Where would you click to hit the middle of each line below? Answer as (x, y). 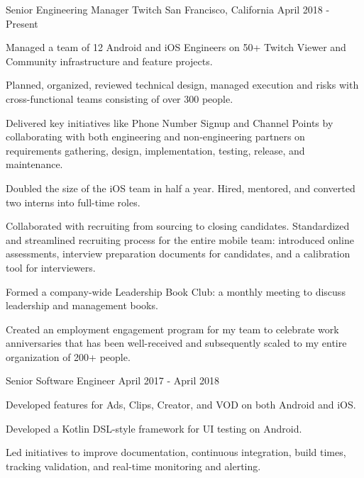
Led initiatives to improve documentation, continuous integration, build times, (176, 452)
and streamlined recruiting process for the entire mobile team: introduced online (180, 239)
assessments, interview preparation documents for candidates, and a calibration (178, 254)
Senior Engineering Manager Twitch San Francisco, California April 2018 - (168, 9)
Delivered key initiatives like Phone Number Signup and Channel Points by (170, 122)
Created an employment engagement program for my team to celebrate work (172, 329)
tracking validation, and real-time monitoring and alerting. (133, 466)
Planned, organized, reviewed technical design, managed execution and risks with (182, 85)
